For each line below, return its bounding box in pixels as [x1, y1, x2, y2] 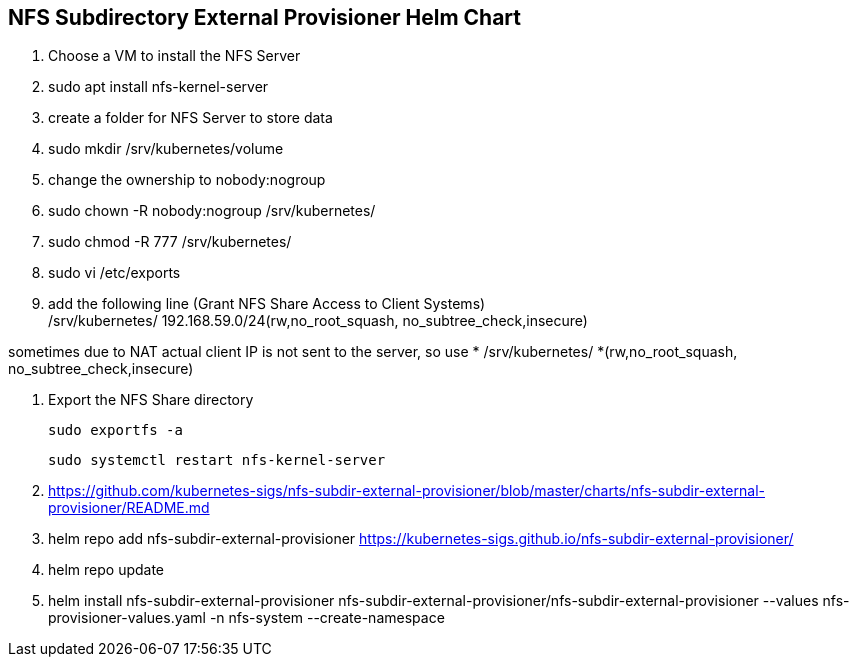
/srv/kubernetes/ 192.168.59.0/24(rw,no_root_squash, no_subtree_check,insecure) [48, 312, 588, 330]
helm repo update [48, 561, 165, 579]
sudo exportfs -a [48, 422, 183, 439]
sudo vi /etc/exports [48, 264, 181, 282]
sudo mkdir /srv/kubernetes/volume [48, 140, 284, 158]
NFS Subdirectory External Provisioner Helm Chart [8, 5, 522, 30]
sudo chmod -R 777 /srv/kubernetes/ [48, 233, 292, 251]
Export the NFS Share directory [48, 391, 254, 409]
